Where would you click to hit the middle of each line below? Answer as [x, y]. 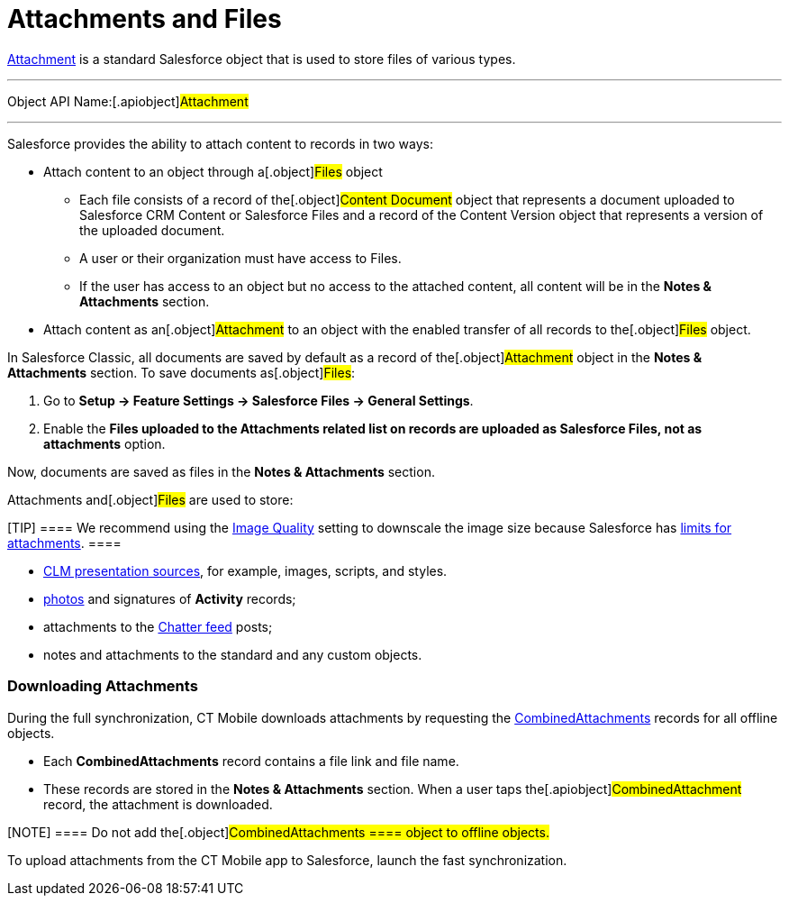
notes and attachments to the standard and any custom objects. [233, 654]
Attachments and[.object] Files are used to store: [150, 499]
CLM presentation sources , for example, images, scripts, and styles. [245, 570]
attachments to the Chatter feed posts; [158, 626]
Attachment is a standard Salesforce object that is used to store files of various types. [262, 59]
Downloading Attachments [103, 686]
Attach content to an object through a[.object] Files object [213, 171]
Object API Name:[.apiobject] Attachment [128, 101]
